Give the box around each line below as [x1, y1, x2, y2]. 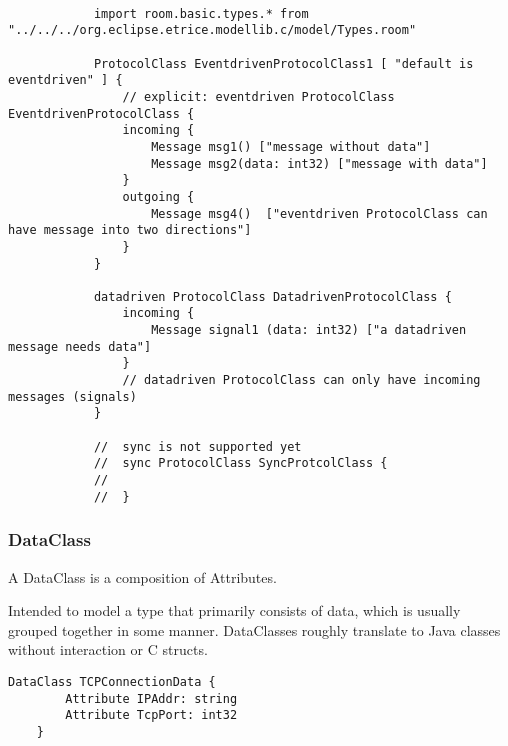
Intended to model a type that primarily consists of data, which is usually [8, 600, 461, 621]
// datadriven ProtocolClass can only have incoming [122, 373, 481, 388]
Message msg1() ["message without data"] [151, 139, 431, 154]
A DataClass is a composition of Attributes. [8, 566, 277, 587]
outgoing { [122, 189, 195, 204]
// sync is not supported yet [93, 439, 302, 454]
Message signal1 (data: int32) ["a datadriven [151, 323, 467, 338]
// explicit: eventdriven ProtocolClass [122, 89, 395, 104]
